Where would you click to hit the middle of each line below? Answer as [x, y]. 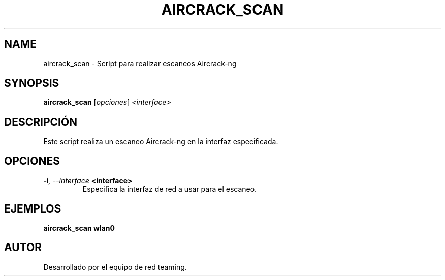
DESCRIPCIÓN [41, 122]
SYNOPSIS [32, 83]
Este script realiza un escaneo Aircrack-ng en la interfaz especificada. [161, 142]
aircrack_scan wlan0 [79, 228]
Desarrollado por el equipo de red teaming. [115, 267]
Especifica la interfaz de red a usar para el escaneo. [170, 189]
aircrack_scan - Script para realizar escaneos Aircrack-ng [140, 63]
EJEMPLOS [33, 208]
